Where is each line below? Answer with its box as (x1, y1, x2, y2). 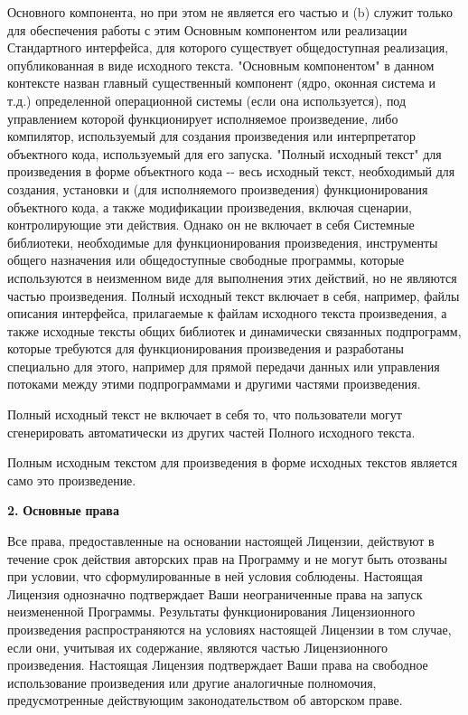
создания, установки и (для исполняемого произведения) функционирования (7, 179, 428, 198)
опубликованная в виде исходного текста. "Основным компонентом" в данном (7, 55, 435, 74)
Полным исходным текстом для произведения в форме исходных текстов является (7, 453, 458, 472)
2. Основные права (7, 501, 119, 520)
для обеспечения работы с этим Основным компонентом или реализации (7, 20, 407, 39)
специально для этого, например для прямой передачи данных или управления (7, 356, 440, 375)
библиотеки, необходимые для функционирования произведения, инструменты (7, 232, 438, 251)
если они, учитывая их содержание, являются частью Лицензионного (7, 637, 388, 656)
